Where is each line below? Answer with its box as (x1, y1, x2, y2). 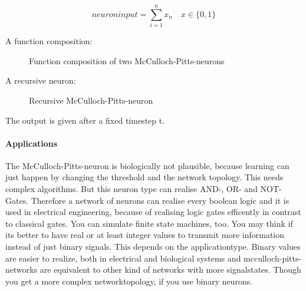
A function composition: (5, 35, 93, 47)
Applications (5, 137, 58, 149)
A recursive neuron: (5, 74, 76, 87)
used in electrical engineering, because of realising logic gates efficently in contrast (5, 206, 301, 218)
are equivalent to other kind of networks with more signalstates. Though (40, 263, 301, 276)
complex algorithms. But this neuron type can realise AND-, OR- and (5, 183, 258, 195)
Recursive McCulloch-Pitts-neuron (29, 94, 153, 106)
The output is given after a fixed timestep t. (5, 114, 165, 126)
